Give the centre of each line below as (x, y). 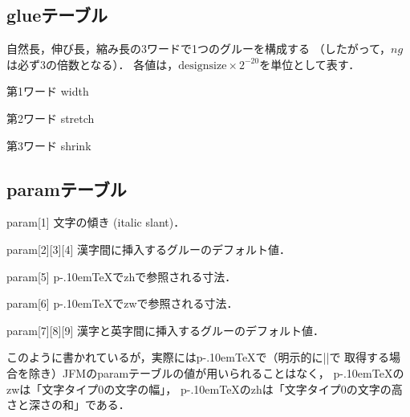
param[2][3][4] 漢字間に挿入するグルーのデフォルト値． (148, 249)
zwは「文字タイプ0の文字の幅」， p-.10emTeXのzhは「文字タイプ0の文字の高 (205, 388)
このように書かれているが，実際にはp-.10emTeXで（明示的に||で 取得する (198, 357)
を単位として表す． (310, 64)
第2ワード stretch (51, 118)
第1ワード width (48, 91)
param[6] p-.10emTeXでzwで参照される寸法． (122, 303)
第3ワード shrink (49, 145)
